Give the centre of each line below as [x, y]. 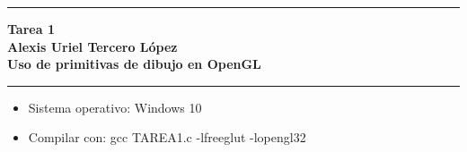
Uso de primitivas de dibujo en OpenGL [134, 64]
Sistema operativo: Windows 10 [115, 107]
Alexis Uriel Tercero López [93, 46]
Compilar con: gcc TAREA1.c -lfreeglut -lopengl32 [167, 137]
